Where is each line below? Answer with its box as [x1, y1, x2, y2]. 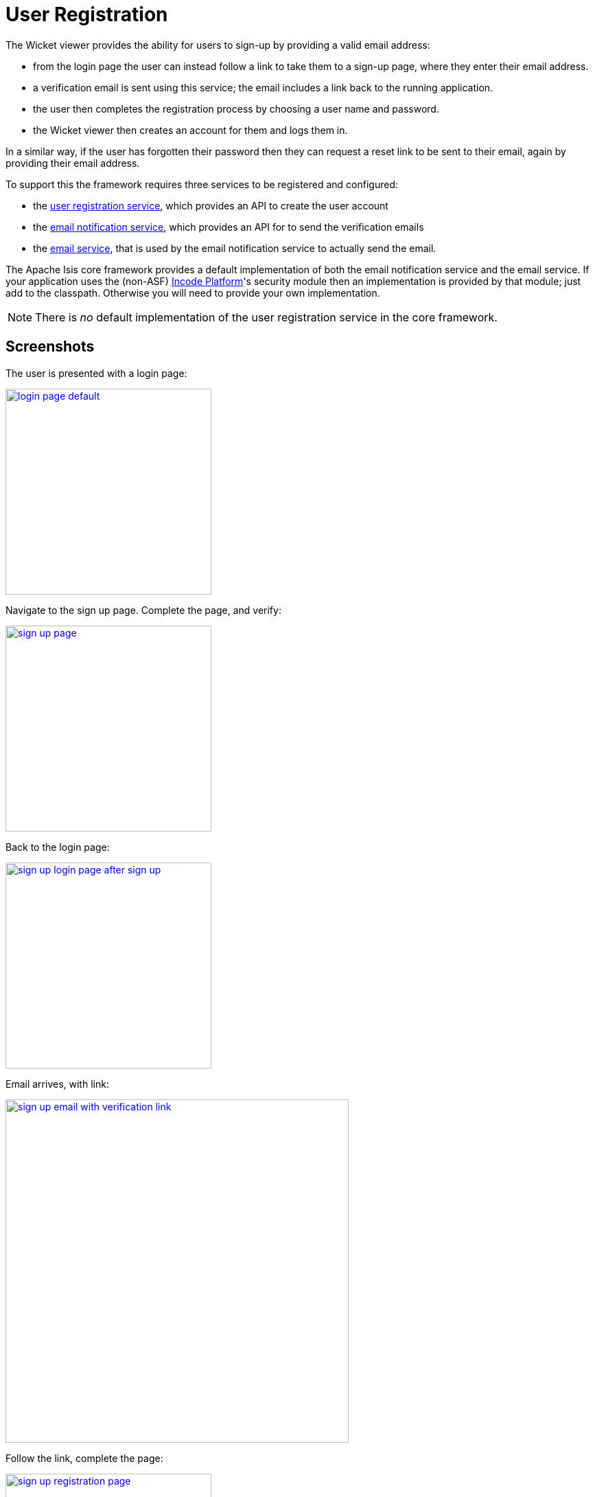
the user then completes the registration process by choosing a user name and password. [33, 102, 439, 115]
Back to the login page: [5, 841, 110, 853]
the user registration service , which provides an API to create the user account [33, 199, 388, 212]
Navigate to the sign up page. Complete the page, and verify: [5, 604, 281, 616]
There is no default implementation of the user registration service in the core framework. [35, 310, 498, 324]
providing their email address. [5, 157, 140, 169]
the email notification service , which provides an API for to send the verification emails [33, 220, 424, 233]
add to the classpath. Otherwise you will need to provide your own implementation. [5, 286, 380, 299]
